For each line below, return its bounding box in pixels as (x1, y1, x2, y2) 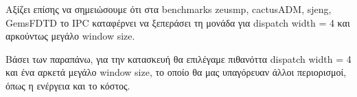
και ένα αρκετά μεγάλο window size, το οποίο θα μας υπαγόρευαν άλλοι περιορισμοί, (5, 65, 347, 79)
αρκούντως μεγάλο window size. (5, 29, 135, 43)
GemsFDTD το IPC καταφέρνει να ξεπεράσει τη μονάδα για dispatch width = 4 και (5, 15, 350, 29)
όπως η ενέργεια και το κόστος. (5, 78, 130, 92)
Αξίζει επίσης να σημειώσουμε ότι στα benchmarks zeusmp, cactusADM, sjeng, (5, 2, 332, 16)
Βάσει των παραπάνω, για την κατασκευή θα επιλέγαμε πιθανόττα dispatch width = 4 (5, 51, 352, 66)
